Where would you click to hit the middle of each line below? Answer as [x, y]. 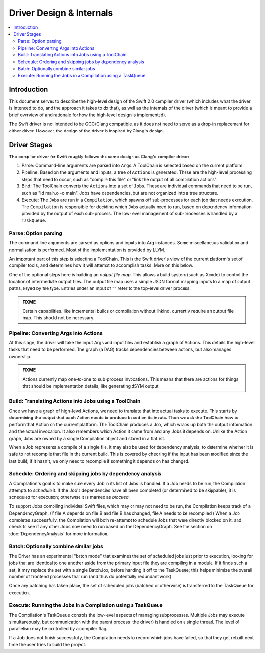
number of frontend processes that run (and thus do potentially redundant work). [91, 576]
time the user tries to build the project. [48, 645]
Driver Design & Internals [61, 13]
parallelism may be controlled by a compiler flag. [58, 628]
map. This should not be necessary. [58, 318]
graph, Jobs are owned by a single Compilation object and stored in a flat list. [87, 438]
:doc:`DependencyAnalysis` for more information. [59, 534]
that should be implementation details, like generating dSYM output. [91, 386]
